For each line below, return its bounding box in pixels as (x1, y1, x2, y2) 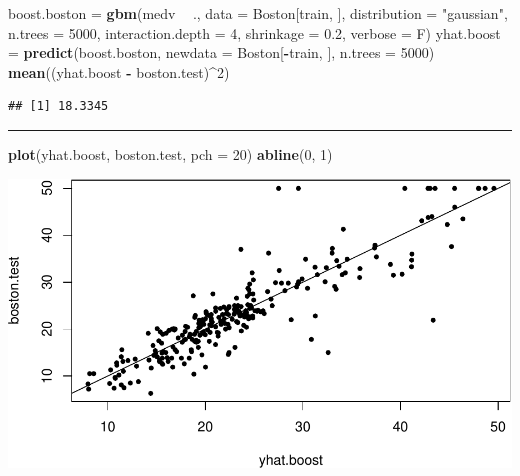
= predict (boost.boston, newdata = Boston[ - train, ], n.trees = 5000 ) (8, 42, 435, 63)
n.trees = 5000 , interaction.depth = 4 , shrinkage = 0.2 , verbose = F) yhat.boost (8, 22, 501, 43)
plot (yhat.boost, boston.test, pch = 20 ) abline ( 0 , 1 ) (8, 143, 333, 164)
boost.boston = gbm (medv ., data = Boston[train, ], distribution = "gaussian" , (8, 3, 508, 23)
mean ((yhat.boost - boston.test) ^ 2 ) (8, 61, 230, 82)
